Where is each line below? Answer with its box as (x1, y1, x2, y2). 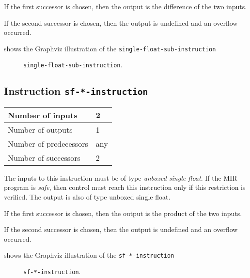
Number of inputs (8, 109, 78, 121)
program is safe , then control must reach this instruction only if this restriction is (4, 182, 246, 192)
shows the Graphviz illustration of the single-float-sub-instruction (4, 43, 216, 53)
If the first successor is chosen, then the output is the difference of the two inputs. (4, 1, 247, 11)
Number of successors (8, 152, 80, 163)
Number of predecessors (8, 138, 88, 149)
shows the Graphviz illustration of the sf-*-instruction (4, 250, 174, 260)
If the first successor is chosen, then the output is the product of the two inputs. (4, 208, 242, 218)
